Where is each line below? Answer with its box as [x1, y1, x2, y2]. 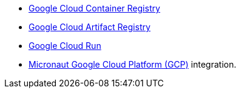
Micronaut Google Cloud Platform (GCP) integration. [29, 59, 237, 69]
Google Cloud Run [29, 40, 101, 51]
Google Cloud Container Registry [29, 3, 160, 13]
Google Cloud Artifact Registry [29, 22, 151, 32]
